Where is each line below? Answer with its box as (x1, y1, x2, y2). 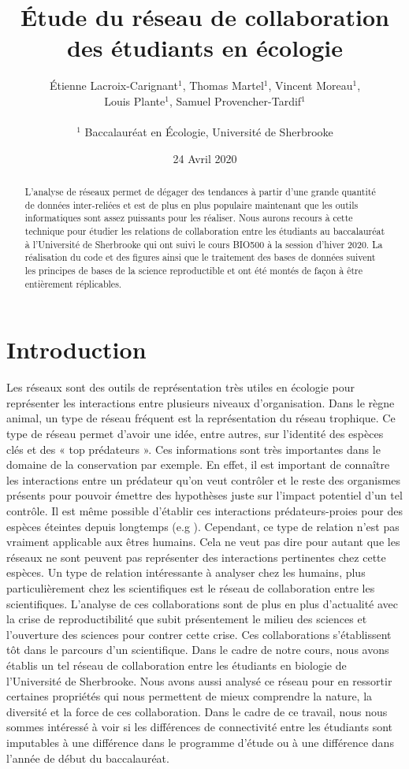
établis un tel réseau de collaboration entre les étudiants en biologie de (6, 656, 347, 673)
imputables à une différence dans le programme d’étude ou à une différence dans (6, 734, 394, 750)
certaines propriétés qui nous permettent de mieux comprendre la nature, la (6, 688, 373, 704)
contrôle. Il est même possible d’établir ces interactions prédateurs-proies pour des (6, 503, 403, 519)
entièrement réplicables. (24, 277, 122, 290)
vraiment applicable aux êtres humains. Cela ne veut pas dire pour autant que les (6, 533, 400, 550)
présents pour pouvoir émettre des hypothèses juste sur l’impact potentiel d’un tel (6, 487, 403, 503)
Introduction (6, 333, 147, 366)
